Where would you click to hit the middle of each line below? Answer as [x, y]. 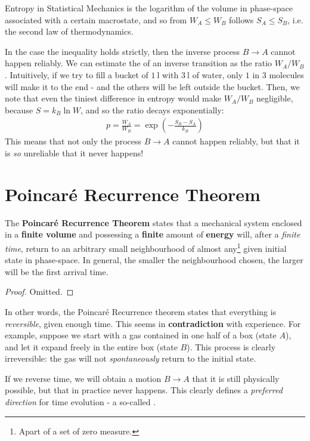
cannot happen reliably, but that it [236, 141]
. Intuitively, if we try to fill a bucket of [77, 74]
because [19, 110]
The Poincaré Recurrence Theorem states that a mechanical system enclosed [154, 222]
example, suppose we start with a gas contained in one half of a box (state [141, 335]
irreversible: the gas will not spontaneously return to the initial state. [131, 358]
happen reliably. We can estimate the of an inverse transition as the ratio [139, 63]
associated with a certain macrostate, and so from [96, 19]
